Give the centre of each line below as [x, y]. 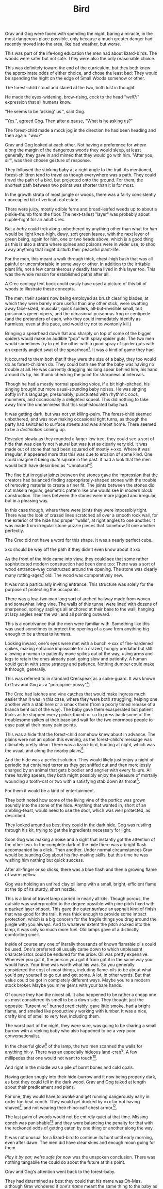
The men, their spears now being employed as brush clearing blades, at [77, 298]
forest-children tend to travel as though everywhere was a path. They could [81, 175]
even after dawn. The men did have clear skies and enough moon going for [80, 1142]
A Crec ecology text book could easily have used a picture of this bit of [76, 284]
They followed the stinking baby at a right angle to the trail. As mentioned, [79, 170]
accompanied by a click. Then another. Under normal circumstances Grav [79, 850]
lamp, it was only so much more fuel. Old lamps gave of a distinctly [72, 930]
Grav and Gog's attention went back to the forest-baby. [60, 1172]
